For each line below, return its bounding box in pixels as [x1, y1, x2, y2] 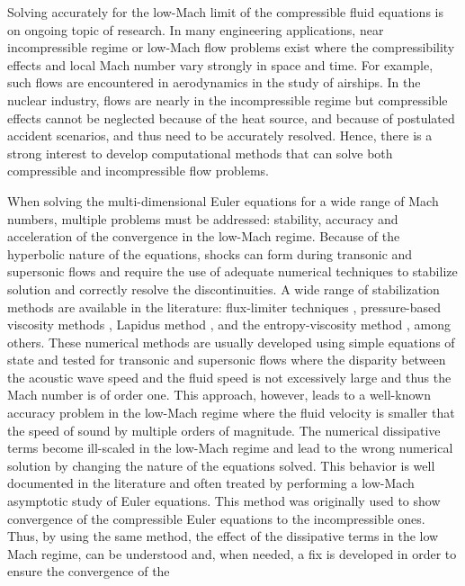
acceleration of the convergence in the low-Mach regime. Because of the [7, 227, 400, 246]
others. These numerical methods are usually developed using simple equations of [7, 332, 455, 351]
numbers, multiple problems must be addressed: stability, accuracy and [7, 209, 398, 228]
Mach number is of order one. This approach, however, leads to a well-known [7, 385, 431, 404]
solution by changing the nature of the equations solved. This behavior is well [7, 455, 435, 474]
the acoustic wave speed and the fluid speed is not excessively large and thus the [7, 367, 452, 386]
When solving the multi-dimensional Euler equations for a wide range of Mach [7, 191, 439, 210]
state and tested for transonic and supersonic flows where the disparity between [7, 350, 446, 369]
